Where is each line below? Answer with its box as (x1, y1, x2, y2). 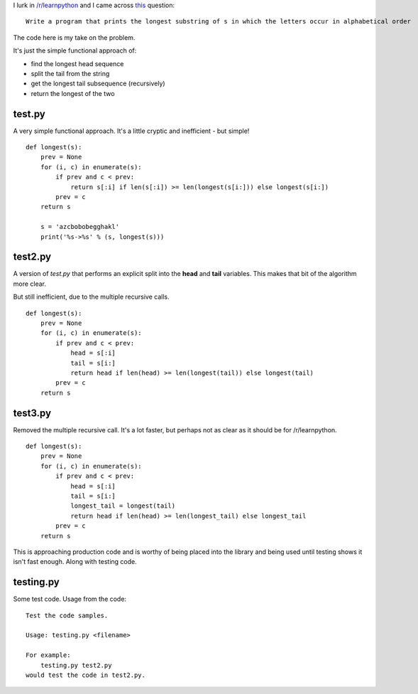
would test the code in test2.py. (26, 671, 145, 679)
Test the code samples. (26, 612, 109, 619)
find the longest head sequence (31, 59, 124, 68)
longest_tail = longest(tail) (70, 502, 176, 510)
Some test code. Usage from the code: (13, 594, 127, 604)
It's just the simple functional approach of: (13, 46, 137, 55)
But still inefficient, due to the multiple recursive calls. (13, 292, 170, 301)
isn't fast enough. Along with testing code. (13, 557, 138, 566)
